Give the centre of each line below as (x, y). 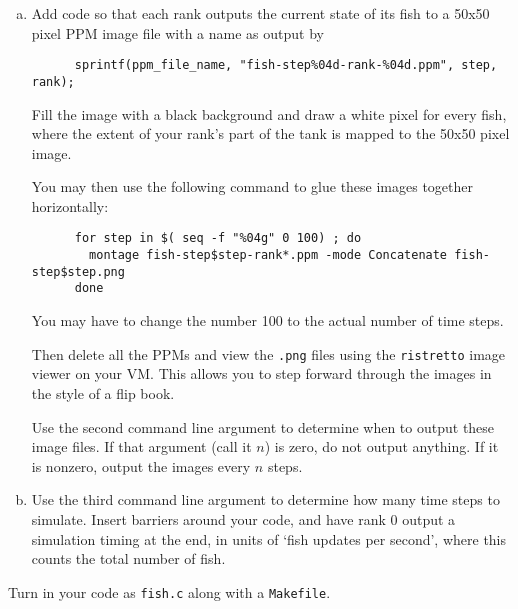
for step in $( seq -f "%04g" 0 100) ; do (218, 238)
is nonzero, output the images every (141, 465)
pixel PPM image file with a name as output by (177, 32)
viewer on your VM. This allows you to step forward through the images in (261, 373)
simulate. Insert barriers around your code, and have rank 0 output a (243, 518)
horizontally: (70, 205)
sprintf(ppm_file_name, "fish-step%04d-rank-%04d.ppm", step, (286, 65)
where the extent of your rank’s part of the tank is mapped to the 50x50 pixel (270, 133)
